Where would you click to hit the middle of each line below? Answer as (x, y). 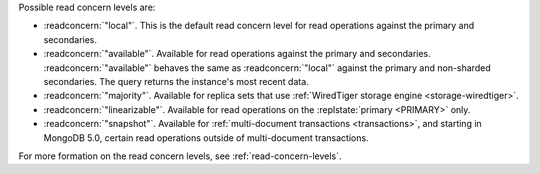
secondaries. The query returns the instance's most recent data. (176, 81)
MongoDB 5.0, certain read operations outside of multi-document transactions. (206, 137)
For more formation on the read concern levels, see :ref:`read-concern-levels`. (180, 156)
